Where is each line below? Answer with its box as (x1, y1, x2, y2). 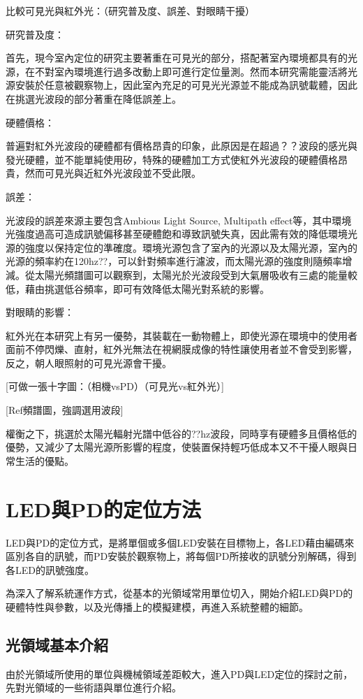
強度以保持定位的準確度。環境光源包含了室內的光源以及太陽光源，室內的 (24, 240, 357, 254)
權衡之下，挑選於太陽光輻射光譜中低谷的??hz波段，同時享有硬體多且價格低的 (6, 426, 357, 440)
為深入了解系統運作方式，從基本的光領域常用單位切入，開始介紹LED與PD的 (6, 586, 353, 600)
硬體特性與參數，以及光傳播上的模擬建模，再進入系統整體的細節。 (6, 599, 309, 614)
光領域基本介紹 (6, 633, 108, 655)
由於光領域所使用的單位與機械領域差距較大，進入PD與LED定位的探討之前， (6, 666, 353, 681)
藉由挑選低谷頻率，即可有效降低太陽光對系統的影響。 (24, 281, 269, 296)
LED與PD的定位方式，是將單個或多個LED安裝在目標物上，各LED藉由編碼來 (6, 535, 355, 549)
